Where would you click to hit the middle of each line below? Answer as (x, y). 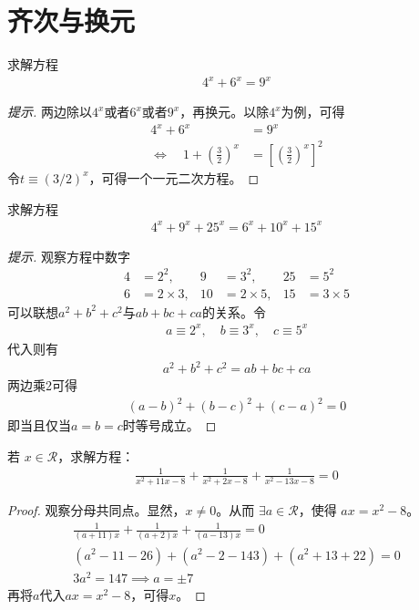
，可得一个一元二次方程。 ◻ (174, 177)
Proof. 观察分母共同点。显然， (97, 510)
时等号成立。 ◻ (169, 425)
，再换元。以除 (225, 112)
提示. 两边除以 (50, 112)
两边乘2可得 (42, 385)
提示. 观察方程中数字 (69, 256)
